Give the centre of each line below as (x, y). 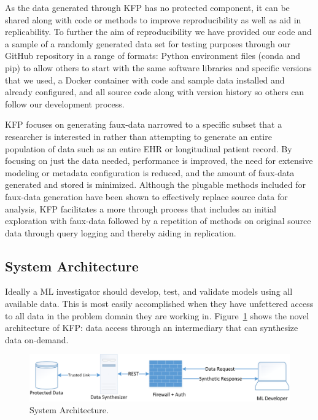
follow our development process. (65, 103)
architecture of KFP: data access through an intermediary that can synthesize (152, 328)
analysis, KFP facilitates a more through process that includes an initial (141, 208)
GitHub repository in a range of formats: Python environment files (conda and (153, 56)
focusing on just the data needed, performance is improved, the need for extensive (159, 161)
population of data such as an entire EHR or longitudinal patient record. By (149, 148)
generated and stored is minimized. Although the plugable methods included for (155, 185)
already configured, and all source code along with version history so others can (155, 92)
